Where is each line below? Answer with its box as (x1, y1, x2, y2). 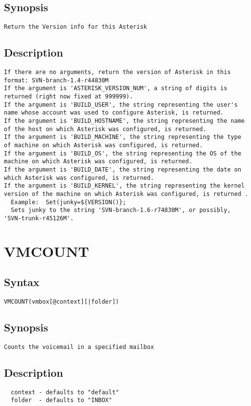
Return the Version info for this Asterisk (4, 23, 147, 31)
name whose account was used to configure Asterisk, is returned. (4, 109, 224, 116)
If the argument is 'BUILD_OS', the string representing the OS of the (4, 150, 241, 157)
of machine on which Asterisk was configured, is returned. (4, 141, 203, 149)
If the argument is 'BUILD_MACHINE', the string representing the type (4, 134, 241, 141)
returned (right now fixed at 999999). (4, 93, 133, 100)
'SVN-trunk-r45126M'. (4, 214, 74, 222)
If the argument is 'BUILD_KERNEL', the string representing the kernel (4, 182, 245, 190)
